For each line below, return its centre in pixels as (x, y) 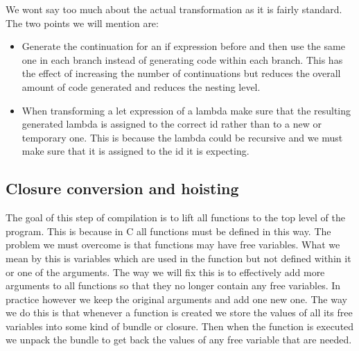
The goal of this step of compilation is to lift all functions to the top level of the (175, 217)
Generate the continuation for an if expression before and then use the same (183, 46)
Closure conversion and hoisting (122, 188)
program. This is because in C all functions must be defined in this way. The (168, 231)
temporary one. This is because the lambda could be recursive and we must (182, 137)
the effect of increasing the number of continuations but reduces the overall (181, 73)
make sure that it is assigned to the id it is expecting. (135, 151)
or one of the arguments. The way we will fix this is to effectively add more (165, 272)
